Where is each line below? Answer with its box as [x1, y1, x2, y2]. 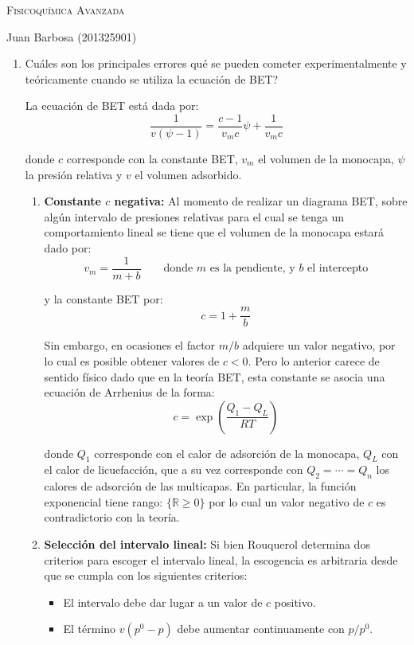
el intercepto [307, 263, 369, 275]
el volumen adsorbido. [135, 166, 242, 182]
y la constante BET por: [44, 290, 163, 307]
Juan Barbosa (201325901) [6, 28, 137, 45]
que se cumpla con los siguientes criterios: [44, 567, 248, 584]
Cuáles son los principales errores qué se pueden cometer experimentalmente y [25, 55, 407, 72]
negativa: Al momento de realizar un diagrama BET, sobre [114, 193, 408, 209]
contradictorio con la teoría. [44, 509, 180, 526]
